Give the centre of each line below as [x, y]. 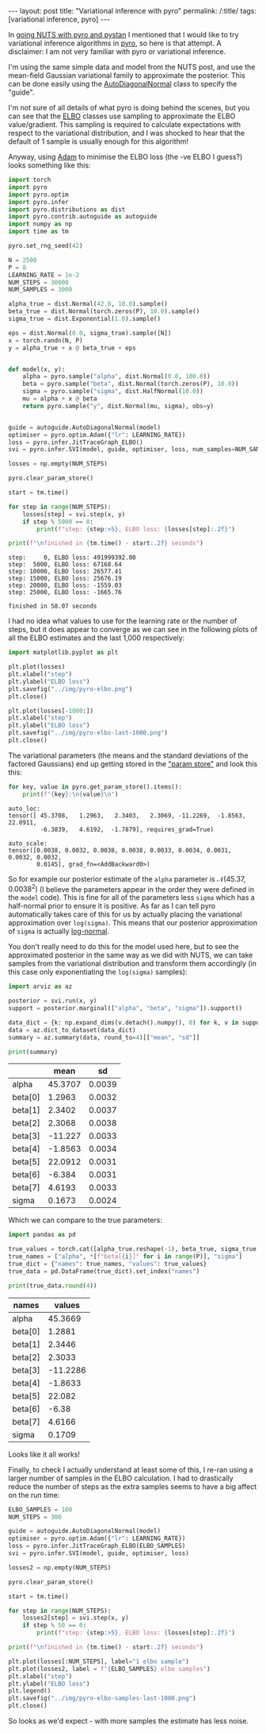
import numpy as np [40, 224]
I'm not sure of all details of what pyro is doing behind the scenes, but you [129, 108]
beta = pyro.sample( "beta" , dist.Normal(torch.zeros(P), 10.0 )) [131, 384]
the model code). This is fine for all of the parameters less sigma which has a [131, 897]
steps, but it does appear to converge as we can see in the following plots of [133, 630]
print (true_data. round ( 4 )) [53, 1285]
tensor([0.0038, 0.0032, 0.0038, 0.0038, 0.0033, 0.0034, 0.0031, [120, 850]
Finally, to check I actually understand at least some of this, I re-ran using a [131, 1469]
